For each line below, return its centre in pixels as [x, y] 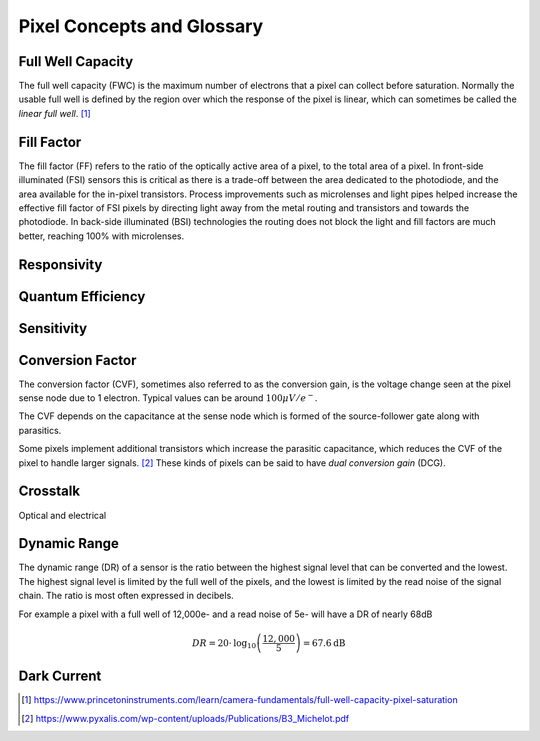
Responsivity [60, 264]
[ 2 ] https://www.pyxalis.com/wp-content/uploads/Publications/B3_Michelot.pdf [185, 718]
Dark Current [60, 676]
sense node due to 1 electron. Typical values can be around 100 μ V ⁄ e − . [168, 397]
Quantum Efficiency [82, 296]
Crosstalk [49, 491]
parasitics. [40, 430]
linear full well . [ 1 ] [55, 113]
